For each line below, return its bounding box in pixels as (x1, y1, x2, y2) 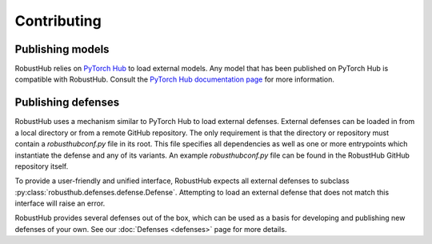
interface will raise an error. (14, 198, 106, 208)
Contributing (14, 12, 102, 30)
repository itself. (14, 161, 69, 171)
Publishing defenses (14, 96, 120, 110)
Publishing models (14, 42, 110, 56)
